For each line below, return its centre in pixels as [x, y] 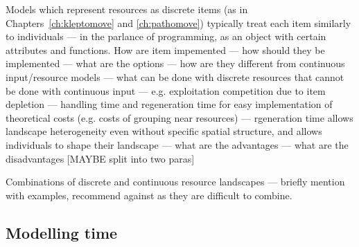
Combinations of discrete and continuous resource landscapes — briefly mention [175, 182]
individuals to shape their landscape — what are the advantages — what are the [177, 144]
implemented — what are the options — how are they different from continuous [175, 63]
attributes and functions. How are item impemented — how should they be [165, 49]
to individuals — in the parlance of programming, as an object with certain [166, 36]
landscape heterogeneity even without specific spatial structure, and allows [164, 131]
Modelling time [62, 232]
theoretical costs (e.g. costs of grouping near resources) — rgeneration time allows [179, 117]
